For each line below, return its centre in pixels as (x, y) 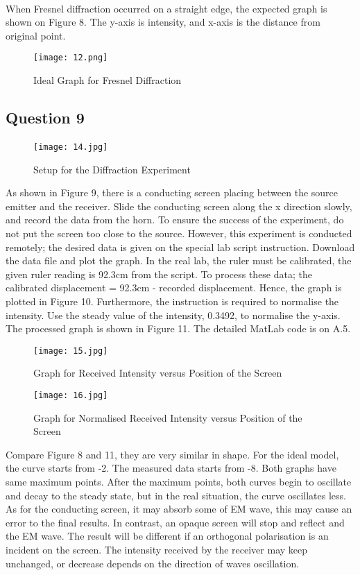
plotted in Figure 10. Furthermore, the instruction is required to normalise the (172, 301)
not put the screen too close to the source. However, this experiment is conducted (179, 233)
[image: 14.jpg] (71, 147)
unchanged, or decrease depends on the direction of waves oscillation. (153, 563)
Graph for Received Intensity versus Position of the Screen (158, 373)
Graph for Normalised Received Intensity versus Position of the (168, 417)
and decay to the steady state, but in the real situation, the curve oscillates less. (176, 495)
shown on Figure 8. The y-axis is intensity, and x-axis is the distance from (163, 22)
